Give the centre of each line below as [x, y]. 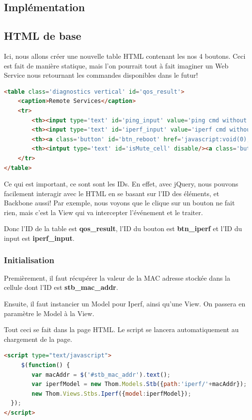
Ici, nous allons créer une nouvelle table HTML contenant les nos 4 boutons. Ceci [125, 56]
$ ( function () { [46, 365]
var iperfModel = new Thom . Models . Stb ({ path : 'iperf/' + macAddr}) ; [139, 384]
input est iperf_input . [39, 238]
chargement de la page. [38, 339]
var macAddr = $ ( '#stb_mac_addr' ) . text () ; [101, 375]
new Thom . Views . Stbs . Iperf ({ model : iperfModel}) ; [111, 394]
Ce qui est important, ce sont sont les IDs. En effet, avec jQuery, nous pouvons [121, 184]
